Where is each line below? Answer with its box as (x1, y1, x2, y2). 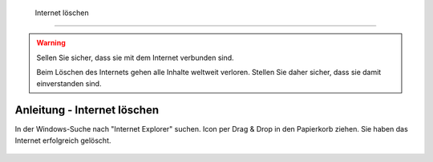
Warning (36, 38, 66, 48)
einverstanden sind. (36, 78, 102, 88)
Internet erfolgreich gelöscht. (14, 136, 111, 145)
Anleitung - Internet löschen (14, 104, 160, 117)
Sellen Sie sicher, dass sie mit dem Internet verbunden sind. (36, 53, 234, 62)
